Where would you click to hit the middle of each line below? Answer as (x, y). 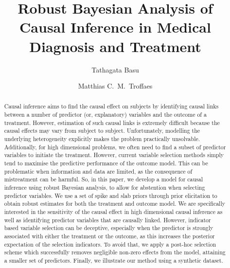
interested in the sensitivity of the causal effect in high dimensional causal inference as (113, 212)
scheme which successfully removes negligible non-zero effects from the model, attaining (115, 252)
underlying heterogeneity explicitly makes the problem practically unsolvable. (102, 139)
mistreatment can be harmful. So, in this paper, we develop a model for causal (104, 179)
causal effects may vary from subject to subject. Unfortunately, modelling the (102, 131)
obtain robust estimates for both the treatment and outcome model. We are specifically (115, 204)
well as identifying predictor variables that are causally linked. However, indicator (107, 220)
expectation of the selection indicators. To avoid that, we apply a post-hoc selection (110, 244)
